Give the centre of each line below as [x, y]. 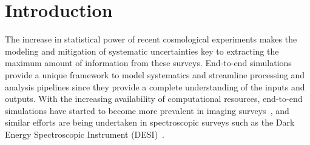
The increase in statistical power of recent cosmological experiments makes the [151, 39]
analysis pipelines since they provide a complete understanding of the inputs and [155, 86]
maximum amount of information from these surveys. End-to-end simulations [148, 63]
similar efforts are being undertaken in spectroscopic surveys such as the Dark [150, 122]
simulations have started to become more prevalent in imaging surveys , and [147, 110]
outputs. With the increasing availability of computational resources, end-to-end [154, 99]
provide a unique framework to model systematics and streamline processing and [155, 74]
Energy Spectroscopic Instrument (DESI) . [85, 134]
